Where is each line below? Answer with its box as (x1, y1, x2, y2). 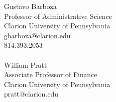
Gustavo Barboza (4, 1, 57, 11)
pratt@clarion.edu (4, 89, 59, 99)
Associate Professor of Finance (4, 69, 98, 80)
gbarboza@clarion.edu (4, 30, 71, 40)
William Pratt (4, 59, 47, 70)
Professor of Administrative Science (4, 10, 112, 21)
